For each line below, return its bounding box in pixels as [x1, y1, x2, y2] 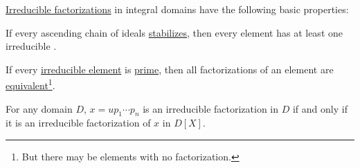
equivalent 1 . [6, 76, 55, 93]
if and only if [292, 101, 348, 115]
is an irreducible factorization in [143, 101, 279, 115]
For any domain [6, 101, 73, 115]
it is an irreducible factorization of [6, 115, 151, 130]
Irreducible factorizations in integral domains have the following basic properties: [6, 2, 349, 16]
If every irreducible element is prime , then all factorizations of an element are [6, 62, 334, 76]
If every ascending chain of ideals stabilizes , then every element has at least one [6, 25, 343, 39]
